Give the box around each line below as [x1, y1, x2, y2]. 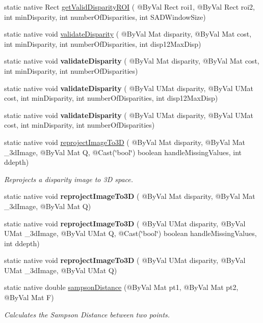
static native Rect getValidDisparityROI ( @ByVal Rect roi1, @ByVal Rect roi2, [4, 2, 255, 12]
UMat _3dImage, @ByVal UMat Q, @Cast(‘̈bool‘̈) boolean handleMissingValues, [4, 228, 257, 239]
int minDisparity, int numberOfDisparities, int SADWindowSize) [4, 11, 206, 22]
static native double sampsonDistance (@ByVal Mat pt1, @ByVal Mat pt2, [4, 282, 239, 292]
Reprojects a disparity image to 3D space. [4, 173, 134, 184]
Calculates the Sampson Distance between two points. [4, 309, 170, 319]
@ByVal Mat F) [4, 292, 54, 303]
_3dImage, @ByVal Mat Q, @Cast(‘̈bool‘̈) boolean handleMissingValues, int [4, 146, 242, 157]
